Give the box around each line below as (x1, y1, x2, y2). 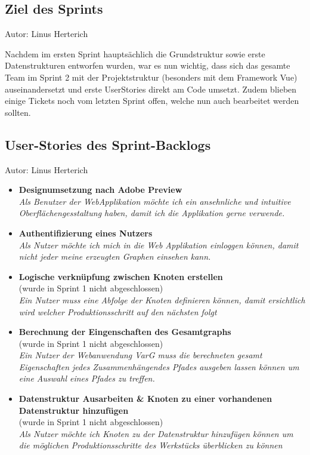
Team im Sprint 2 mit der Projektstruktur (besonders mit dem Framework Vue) (5, 70, 297, 83)
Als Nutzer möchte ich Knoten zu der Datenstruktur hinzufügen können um (18, 427, 293, 439)
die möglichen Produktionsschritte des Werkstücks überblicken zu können (18, 439, 283, 451)
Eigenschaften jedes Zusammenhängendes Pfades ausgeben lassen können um (18, 360, 299, 373)
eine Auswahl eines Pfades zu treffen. (18, 372, 155, 385)
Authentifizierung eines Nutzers (18, 226, 153, 239)
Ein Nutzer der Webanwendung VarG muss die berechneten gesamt (18, 349, 262, 361)
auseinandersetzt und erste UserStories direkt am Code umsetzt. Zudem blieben (5, 82, 297, 95)
